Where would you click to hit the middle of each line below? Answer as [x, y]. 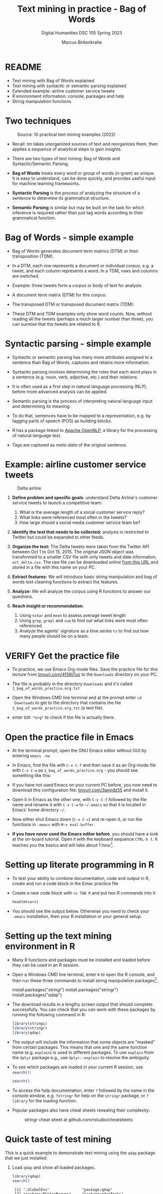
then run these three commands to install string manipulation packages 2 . [85, 980]
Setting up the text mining [58, 936]
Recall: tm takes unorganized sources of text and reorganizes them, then [85, 144]
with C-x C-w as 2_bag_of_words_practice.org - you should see [75, 770]
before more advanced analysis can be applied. [60, 392]
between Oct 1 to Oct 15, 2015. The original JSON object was [73, 552]
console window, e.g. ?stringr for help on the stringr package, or [79, 1095]
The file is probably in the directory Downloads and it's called [72, 684]
